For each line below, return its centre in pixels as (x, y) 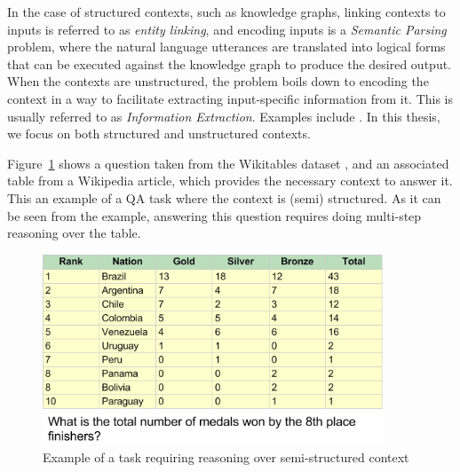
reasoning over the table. (74, 233)
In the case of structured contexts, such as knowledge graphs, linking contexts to (226, 12)
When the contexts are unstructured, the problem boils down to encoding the (218, 81)
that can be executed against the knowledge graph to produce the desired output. (230, 63)
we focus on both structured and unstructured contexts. (159, 134)
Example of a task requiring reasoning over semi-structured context (226, 456)
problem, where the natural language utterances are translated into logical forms (226, 47)
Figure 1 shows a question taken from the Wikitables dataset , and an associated (228, 163)
